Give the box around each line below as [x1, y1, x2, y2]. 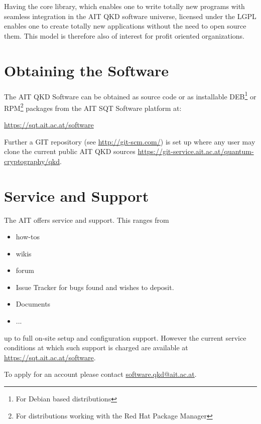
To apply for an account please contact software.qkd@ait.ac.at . [4, 369, 197, 379]
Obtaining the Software [4, 60, 169, 80]
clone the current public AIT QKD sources [4, 146, 136, 157]
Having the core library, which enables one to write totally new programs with [4, 1, 245, 11]
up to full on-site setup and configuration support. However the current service [4, 332, 246, 343]
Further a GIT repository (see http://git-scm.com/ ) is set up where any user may [4, 136, 255, 147]
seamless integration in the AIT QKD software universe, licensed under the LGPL [4, 11, 256, 21]
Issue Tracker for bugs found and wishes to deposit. [16, 281, 174, 292]
